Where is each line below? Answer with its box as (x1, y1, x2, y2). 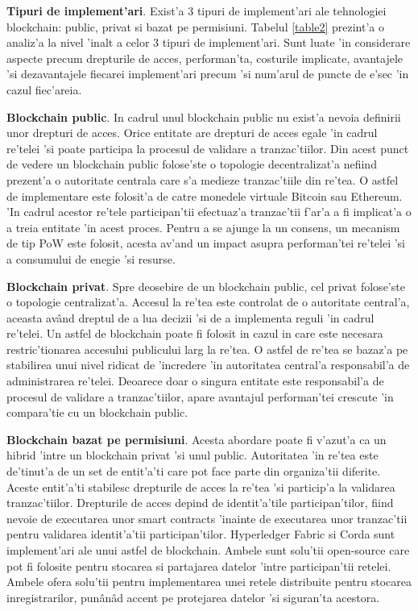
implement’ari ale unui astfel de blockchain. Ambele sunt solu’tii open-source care (6, 542, 410, 558)
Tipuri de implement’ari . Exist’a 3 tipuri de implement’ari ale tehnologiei (6, 2, 387, 19)
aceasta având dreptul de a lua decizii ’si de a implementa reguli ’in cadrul (6, 309, 375, 326)
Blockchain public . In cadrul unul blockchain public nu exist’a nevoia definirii (6, 108, 401, 125)
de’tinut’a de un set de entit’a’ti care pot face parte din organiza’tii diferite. (6, 463, 381, 480)
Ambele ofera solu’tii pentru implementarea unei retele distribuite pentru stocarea (6, 573, 412, 590)
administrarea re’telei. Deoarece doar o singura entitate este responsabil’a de (6, 372, 384, 389)
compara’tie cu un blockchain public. (6, 404, 188, 421)
